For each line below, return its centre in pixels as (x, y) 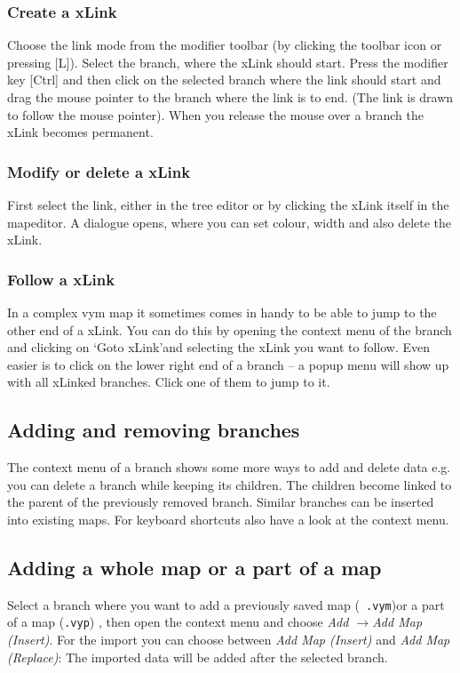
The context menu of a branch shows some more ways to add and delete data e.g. (229, 467)
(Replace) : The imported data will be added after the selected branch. (198, 657)
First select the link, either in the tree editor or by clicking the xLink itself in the (228, 204)
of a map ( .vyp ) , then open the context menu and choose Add (178, 622)
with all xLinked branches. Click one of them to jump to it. (169, 382)
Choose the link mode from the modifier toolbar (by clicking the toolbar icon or (225, 45)
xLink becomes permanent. (80, 132)
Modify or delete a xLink (99, 171)
